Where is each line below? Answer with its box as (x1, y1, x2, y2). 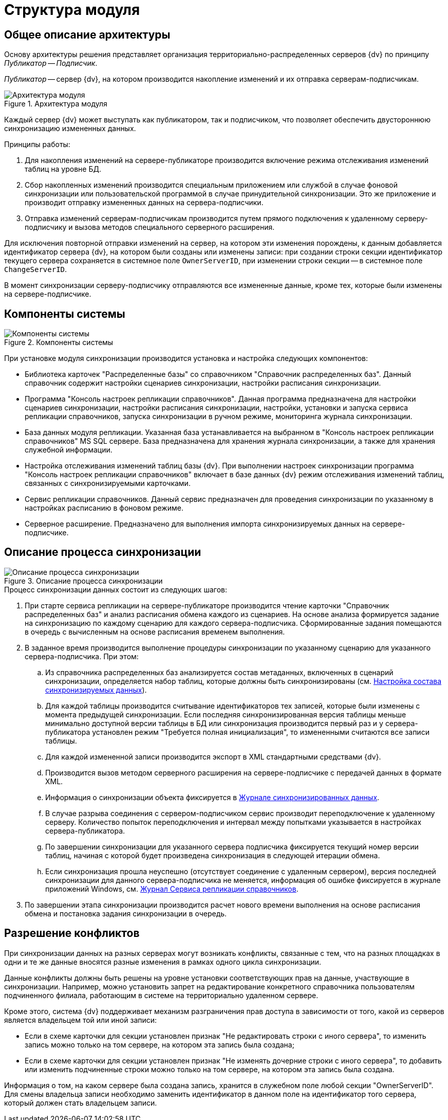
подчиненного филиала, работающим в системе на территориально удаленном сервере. (4, 990, 319, 1000)
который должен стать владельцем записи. (4, 1098, 157, 1107)
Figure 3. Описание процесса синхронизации (4, 576, 163, 585)
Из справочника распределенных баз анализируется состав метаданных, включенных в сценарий (45, 667, 394, 677)
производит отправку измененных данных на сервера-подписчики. (25, 198, 264, 207)
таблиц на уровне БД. (25, 165, 101, 174)
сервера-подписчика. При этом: (25, 652, 139, 661)
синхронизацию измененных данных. (4, 124, 136, 133)
